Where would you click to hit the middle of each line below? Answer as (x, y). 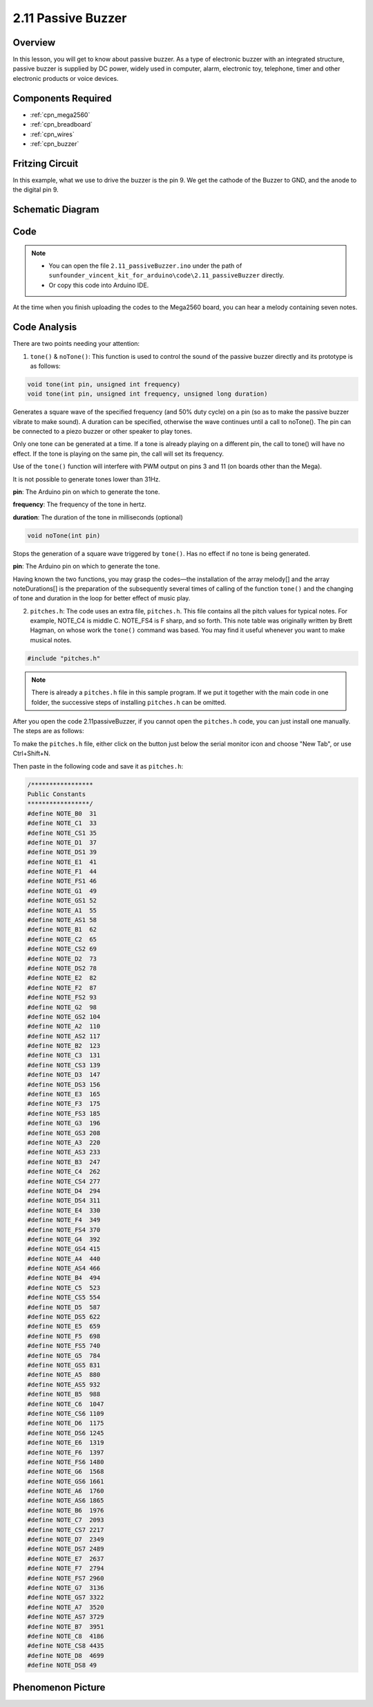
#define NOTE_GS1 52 (62, 901)
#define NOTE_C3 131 (64, 1055)
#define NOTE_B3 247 (64, 1162)
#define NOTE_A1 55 (62, 910)
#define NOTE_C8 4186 (66, 1636)
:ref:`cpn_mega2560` (60, 115)
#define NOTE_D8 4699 (66, 1655)
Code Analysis (45, 327)
